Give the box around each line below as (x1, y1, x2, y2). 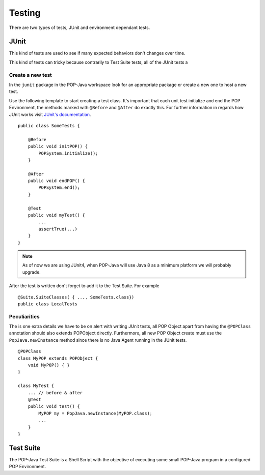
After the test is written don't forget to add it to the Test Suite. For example (9, 283, 159, 289)
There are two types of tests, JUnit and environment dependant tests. (9, 25, 150, 30)
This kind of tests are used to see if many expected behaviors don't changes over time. (9, 50, 185, 56)
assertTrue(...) (38, 226, 78, 232)
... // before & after (27, 390, 83, 395)
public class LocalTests (18, 301, 78, 307)
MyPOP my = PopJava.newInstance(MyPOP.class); (38, 411, 153, 416)
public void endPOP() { (27, 178, 85, 184)
